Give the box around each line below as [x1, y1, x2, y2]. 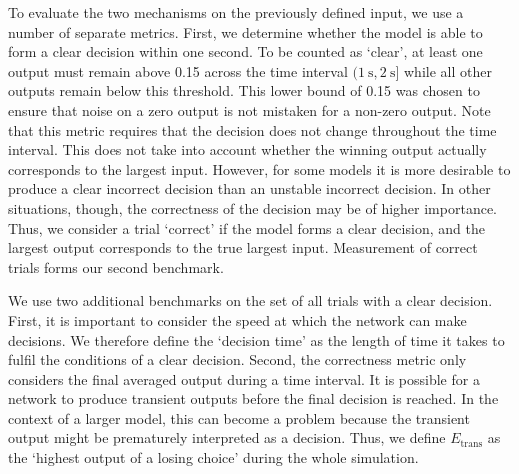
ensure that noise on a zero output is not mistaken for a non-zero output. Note [8, 99, 491, 120]
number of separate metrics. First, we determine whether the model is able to [8, 21, 483, 42]
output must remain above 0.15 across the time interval [8, 60, 348, 81]
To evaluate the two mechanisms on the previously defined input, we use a [8, 2, 464, 22]
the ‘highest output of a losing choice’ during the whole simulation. [8, 447, 419, 468]
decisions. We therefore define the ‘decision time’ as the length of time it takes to [8, 329, 505, 350]
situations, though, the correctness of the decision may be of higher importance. [8, 197, 497, 218]
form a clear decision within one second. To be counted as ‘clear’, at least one [8, 41, 483, 62]
